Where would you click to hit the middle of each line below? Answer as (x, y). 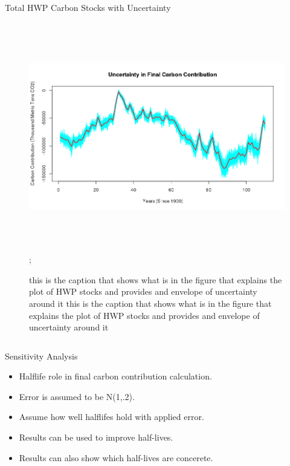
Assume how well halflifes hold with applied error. (111, 417)
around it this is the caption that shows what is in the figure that (150, 303)
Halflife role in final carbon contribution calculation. (115, 376)
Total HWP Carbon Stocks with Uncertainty (88, 7)
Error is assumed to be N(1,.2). (77, 396)
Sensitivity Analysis (41, 356)
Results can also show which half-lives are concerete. (116, 457)
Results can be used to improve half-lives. (96, 437)
